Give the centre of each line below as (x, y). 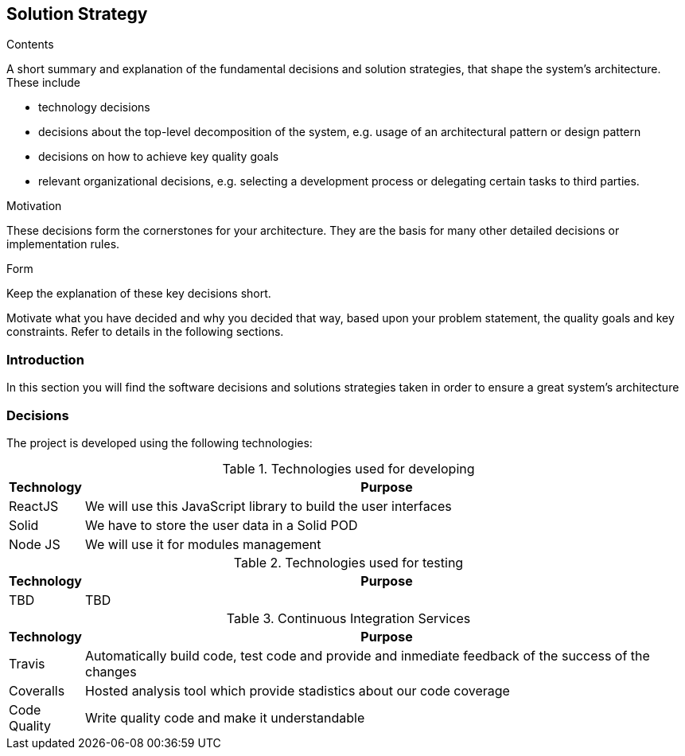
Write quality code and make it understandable (225, 717)
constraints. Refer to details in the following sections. (145, 332)
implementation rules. (63, 244)
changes (111, 671)
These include (44, 83)
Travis (27, 663)
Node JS (35, 544)
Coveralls (37, 690)
